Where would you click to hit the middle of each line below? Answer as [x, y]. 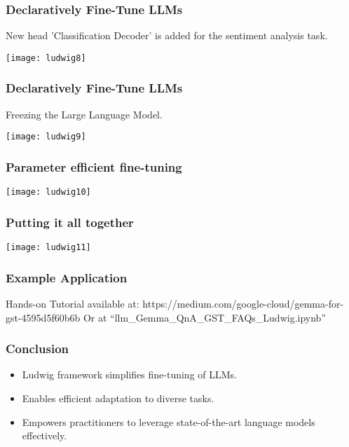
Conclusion [37, 349]
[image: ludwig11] [48, 248]
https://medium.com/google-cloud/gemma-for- [243, 303]
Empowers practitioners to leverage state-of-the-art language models [169, 421]
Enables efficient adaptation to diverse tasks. [118, 398]
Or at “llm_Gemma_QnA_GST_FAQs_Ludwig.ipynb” [204, 317]
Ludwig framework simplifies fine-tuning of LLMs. [129, 374]
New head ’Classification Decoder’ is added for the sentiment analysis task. [167, 35]
